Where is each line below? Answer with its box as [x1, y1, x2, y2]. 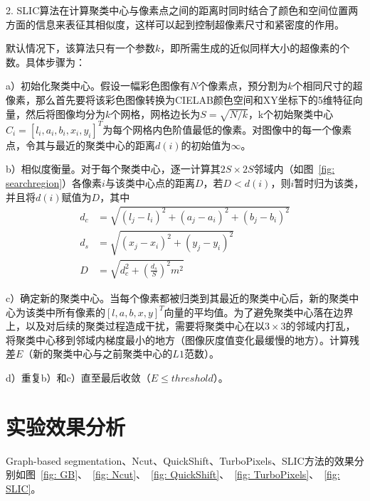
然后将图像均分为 [25, 106, 105, 121]
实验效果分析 [6, 411, 126, 441]
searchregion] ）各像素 [6, 176, 102, 190]
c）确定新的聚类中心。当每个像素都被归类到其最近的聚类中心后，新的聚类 [6, 290, 349, 305]
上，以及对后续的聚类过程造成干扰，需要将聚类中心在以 [6, 318, 265, 333]
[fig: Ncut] [92, 467, 137, 482]
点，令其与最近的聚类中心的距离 [6, 137, 155, 152]
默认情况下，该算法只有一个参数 [6, 41, 155, 55]
